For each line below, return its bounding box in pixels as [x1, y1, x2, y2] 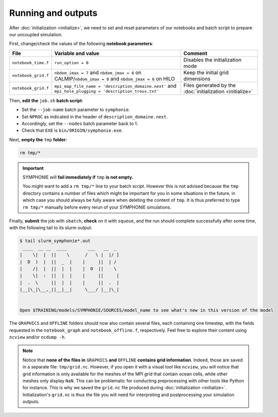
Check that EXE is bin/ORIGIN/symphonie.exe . [21, 127, 123, 133]
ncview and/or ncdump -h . [9, 334, 66, 340]
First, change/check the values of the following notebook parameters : [9, 41, 153, 47]
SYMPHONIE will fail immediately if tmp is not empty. [22, 174, 134, 180]
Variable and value [54, 50, 99, 57]
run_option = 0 [54, 60, 89, 65]
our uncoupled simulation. [9, 31, 63, 37]
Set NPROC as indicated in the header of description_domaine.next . [21, 114, 168, 119]
